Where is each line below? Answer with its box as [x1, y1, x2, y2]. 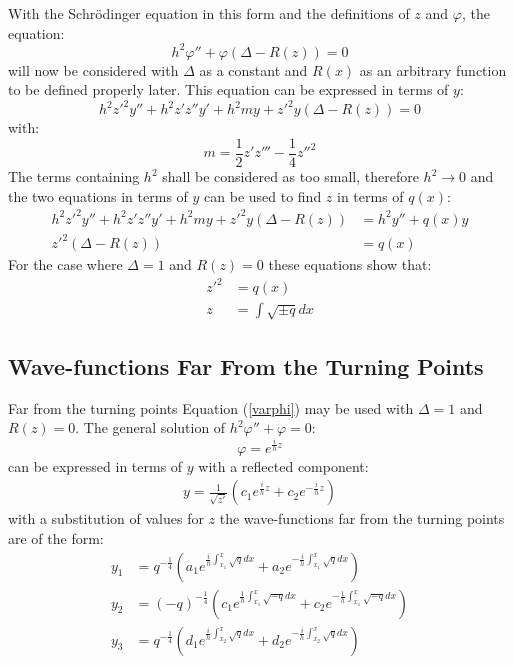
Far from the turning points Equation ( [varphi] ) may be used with [8, 397, 414, 418]
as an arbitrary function [359, 59, 507, 80]
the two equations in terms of [8, 185, 188, 206]
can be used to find [204, 185, 322, 206]
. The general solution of [75, 417, 226, 438]
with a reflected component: [198, 455, 369, 476]
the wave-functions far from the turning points [219, 508, 505, 529]
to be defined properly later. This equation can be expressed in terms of [8, 79, 449, 100]
